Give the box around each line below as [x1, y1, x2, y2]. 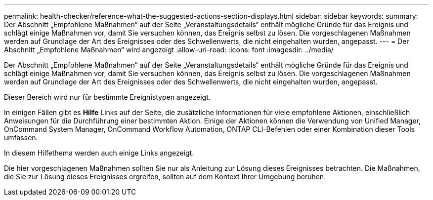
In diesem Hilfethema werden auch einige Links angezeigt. [4, 149, 194, 157]
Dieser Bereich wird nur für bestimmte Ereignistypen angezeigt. [4, 93, 211, 101]
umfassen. [4, 133, 38, 142]
